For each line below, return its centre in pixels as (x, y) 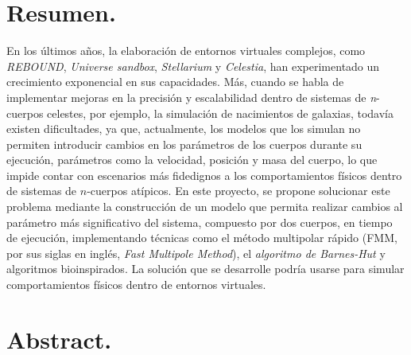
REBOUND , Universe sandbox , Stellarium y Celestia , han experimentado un (193, 66)
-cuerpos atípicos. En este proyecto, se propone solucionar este (238, 191)
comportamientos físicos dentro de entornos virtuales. (136, 285)
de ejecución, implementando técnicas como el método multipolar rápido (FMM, (202, 238)
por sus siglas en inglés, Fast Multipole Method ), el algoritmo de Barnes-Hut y (196, 253)
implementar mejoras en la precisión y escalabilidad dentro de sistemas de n (192, 97)
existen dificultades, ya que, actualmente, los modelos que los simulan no (184, 129)
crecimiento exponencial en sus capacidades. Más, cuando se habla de (175, 82)
